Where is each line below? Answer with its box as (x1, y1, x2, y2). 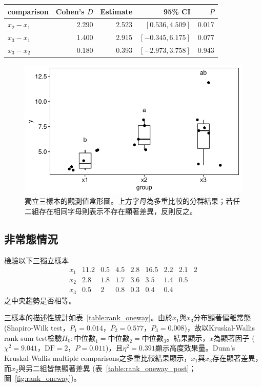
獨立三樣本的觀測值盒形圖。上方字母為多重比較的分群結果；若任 (25, 196, 240, 206)
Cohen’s (55, 6, 85, 16)
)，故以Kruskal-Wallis (184, 322, 255, 333)
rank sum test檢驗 (4, 332, 62, 343)
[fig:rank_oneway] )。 (15, 373, 81, 383)
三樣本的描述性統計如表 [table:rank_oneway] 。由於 (4, 312, 172, 323)
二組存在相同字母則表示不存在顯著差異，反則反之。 (25, 205, 197, 216)
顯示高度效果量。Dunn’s (155, 342, 235, 353)
